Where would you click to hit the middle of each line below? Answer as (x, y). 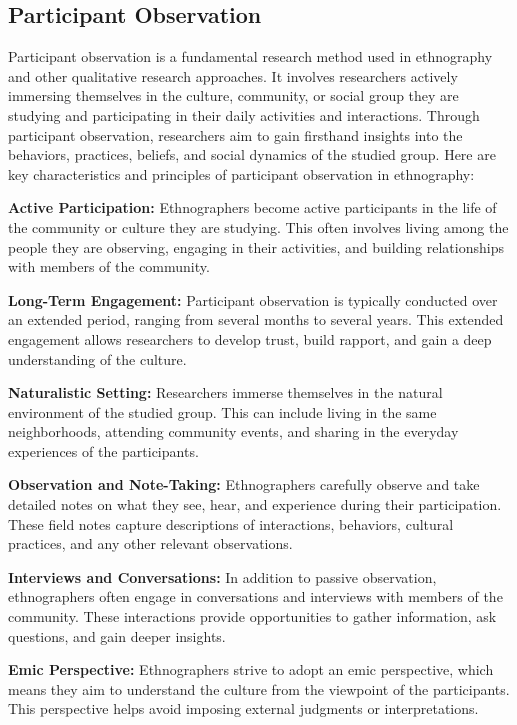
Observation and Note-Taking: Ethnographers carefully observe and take (244, 484)
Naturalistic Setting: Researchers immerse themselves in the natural (225, 392)
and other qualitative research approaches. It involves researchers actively (233, 75)
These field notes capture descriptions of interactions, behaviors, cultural (231, 523)
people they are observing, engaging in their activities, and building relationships (256, 246)
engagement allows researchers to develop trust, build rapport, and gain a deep (250, 338)
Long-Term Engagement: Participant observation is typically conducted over (253, 299)
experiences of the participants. (103, 450)
